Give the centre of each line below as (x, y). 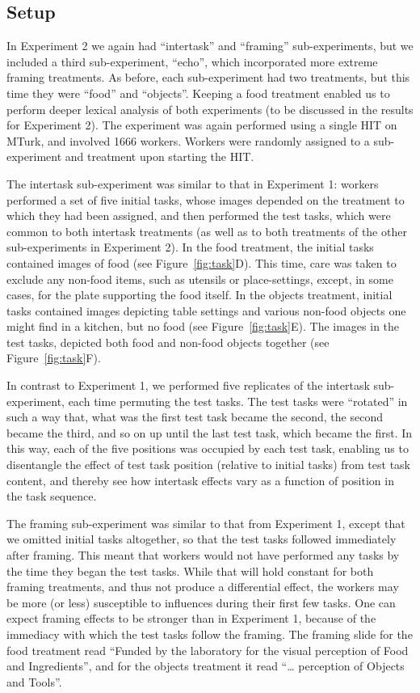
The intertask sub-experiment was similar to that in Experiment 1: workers (193, 183)
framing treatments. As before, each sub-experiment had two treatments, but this (208, 77)
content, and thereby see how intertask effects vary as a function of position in (200, 480)
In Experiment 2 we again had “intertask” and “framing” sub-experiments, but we (210, 46)
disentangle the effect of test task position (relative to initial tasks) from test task (208, 465)
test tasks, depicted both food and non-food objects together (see (168, 342)
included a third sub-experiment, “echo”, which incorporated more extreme (192, 61)
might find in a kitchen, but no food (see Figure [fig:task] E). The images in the (203, 326)
